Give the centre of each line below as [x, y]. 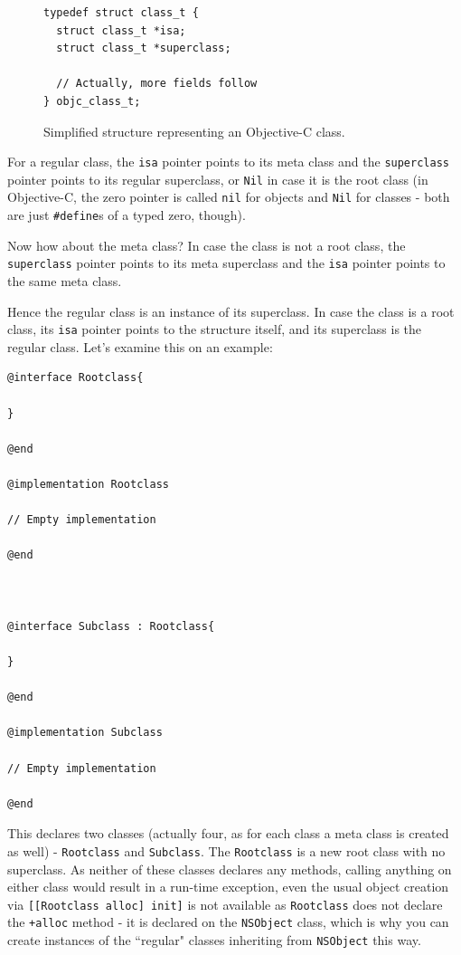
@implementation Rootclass [88, 485]
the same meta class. [65, 281]
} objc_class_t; [92, 101]
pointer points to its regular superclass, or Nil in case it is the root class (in [218, 179]
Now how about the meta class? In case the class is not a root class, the [207, 245]
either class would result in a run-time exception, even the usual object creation [228, 887]
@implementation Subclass [85, 733]
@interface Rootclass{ [75, 378]
